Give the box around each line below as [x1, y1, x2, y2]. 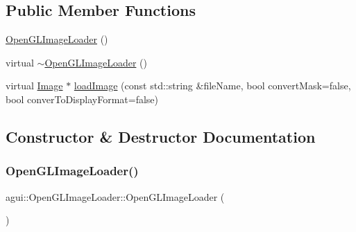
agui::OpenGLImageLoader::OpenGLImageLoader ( [6, 189, 225, 204]
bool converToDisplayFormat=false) [6, 91, 158, 106]
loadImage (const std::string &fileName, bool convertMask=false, [74, 78, 351, 93]
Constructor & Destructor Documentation [6, 125, 316, 147]
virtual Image [6, 78, 63, 93]
